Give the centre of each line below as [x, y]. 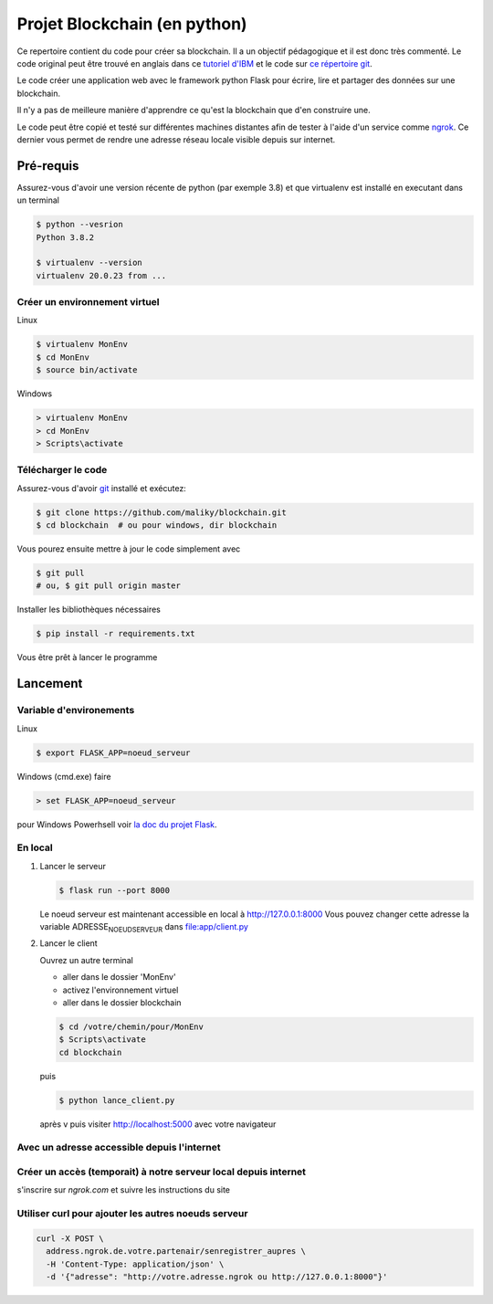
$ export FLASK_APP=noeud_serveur [113, 752]
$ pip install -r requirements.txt [115, 634]
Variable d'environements [76, 710]
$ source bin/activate [87, 370]
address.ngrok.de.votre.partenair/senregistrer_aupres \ [176, 1251]
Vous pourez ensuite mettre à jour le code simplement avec [129, 549]
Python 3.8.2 [65, 237]
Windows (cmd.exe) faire [64, 776]
